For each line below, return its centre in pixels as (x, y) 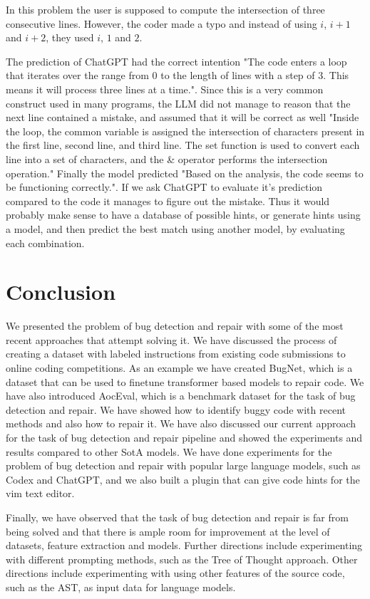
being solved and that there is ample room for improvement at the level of (168, 531)
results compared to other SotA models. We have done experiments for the (169, 451)
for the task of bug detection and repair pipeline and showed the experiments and (184, 437)
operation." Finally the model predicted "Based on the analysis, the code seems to (185, 173)
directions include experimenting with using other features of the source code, (175, 573)
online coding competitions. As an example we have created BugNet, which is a (179, 368)
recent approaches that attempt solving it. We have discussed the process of (171, 339)
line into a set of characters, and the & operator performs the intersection (167, 158)
